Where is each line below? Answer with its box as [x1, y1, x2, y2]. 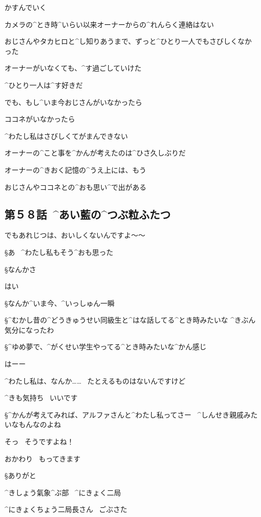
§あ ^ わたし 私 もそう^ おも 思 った [5, 246, 113, 257]
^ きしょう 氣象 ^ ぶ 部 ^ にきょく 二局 [5, 487, 121, 497]
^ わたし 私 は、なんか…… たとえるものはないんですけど [5, 375, 186, 386]
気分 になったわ [5, 324, 54, 335]
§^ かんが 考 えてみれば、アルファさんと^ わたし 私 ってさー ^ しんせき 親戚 [5, 409, 244, 420]
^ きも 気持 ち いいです [5, 392, 78, 403]
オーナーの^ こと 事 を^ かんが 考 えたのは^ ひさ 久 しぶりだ [5, 147, 186, 158]
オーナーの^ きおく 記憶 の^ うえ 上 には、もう [5, 164, 147, 175]
